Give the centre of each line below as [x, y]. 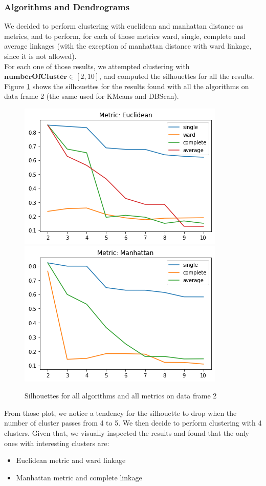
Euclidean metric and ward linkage [71, 460]
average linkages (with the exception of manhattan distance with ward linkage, [128, 46]
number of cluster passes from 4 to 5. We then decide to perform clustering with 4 [133, 423]
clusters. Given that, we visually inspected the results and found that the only [127, 432]
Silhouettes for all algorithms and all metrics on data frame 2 [121, 396]
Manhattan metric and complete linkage [79, 477]
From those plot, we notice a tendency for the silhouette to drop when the [120, 413]
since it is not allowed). [40, 56]
